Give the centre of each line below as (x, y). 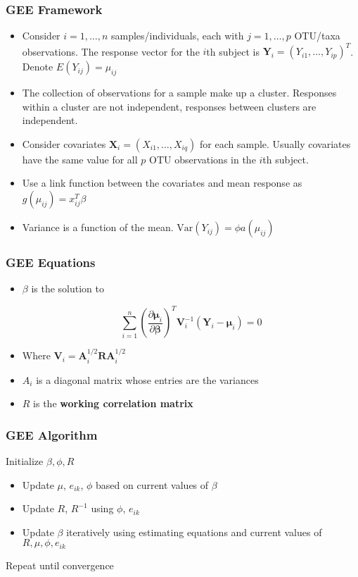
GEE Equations (51, 262)
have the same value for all (80, 159)
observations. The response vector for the (111, 51)
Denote (38, 67)
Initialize (25, 461)
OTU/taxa (317, 36)
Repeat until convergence (60, 565)
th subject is (233, 51)
